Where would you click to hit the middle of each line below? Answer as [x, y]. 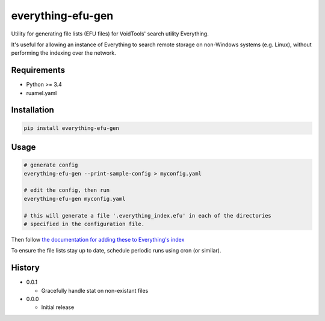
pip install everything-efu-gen [72, 128]
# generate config [51, 165]
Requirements [38, 70]
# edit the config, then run [67, 190]
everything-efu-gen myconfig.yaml [75, 199]
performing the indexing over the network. [64, 53]
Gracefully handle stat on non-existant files [95, 290]
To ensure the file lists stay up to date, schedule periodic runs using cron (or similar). [116, 251]
